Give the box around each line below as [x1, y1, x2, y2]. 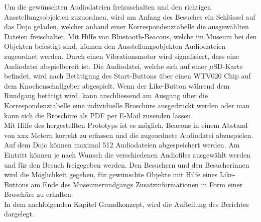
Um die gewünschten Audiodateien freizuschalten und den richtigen [4, 2, 211, 12]
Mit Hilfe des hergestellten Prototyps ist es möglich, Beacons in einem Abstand [4, 120, 248, 130]
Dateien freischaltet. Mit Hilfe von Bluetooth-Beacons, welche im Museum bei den [4, 31, 257, 41]
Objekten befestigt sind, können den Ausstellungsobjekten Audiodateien [4, 41, 226, 51]
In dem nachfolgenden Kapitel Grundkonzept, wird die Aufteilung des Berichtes [4, 198, 249, 209]
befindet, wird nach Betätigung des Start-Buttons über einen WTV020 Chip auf [4, 70, 251, 81]
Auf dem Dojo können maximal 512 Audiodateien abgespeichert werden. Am [4, 139, 240, 150]
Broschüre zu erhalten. [4, 189, 73, 199]
